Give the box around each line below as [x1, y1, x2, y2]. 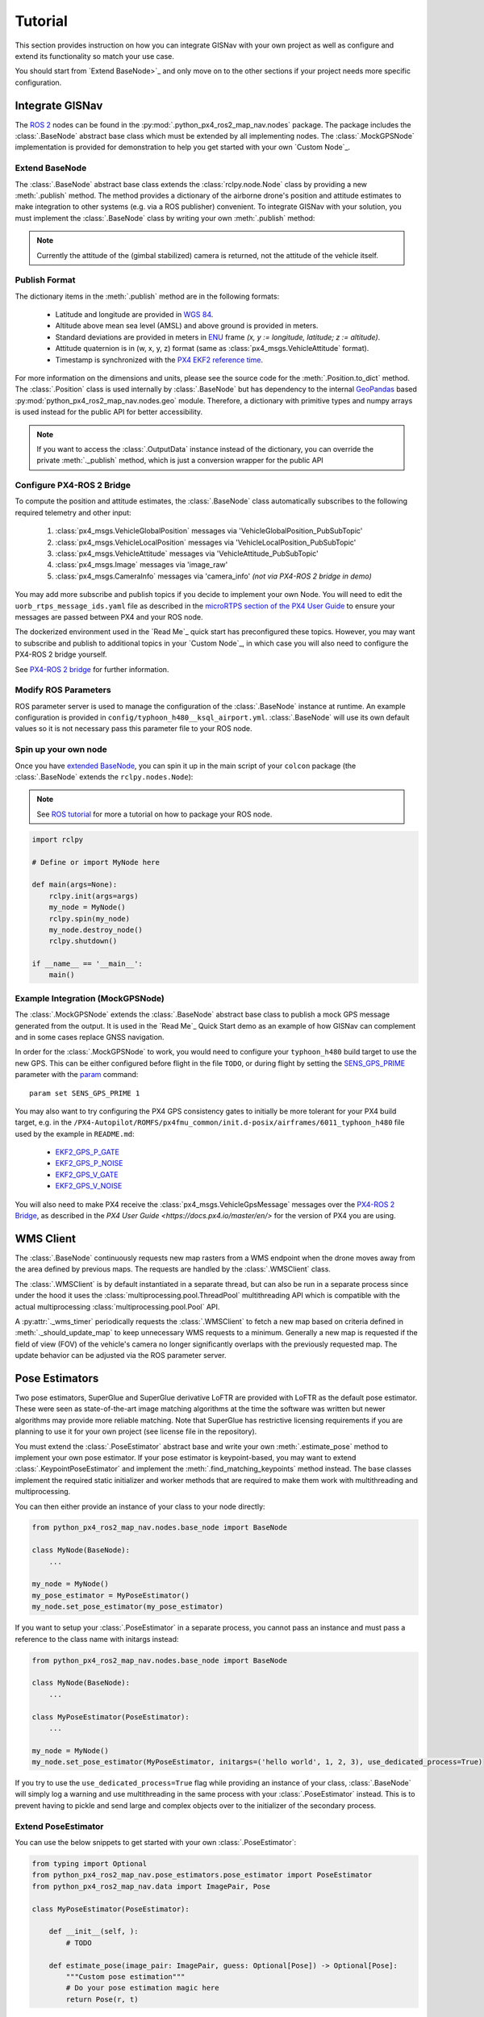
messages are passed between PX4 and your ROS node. [15, 612, 203, 621]
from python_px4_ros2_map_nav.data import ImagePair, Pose [31, 1881, 270, 1891]
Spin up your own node [15, 744, 108, 755]
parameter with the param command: [15, 1070, 139, 1079]
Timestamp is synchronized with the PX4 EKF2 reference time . [55, 355, 264, 365]
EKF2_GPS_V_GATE [55, 1170, 119, 1180]
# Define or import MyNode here [31, 858, 161, 867]
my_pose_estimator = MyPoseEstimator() [31, 1590, 190, 1600]
